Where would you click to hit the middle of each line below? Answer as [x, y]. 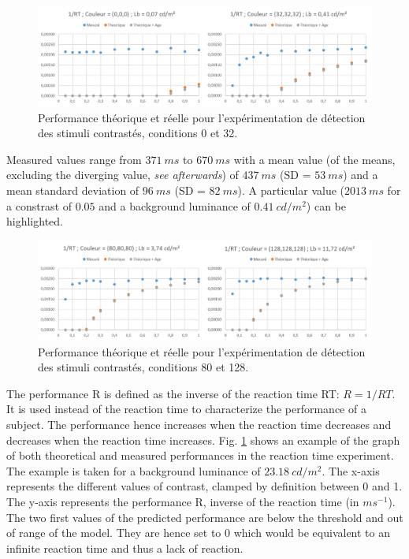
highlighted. [35, 221]
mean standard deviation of [73, 190]
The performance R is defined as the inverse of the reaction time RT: [173, 393]
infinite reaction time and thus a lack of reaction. [125, 548]
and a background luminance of [175, 205]
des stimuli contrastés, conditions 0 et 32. [138, 133]
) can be [326, 205]
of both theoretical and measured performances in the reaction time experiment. [200, 455]
